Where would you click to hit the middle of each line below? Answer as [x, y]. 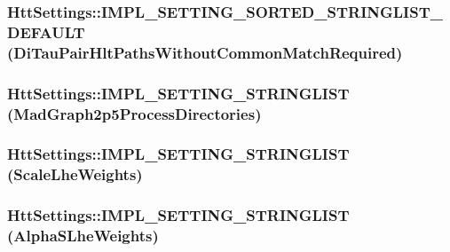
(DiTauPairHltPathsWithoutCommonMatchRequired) [205, 52]
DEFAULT [46, 31]
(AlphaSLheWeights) [83, 236]
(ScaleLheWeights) [75, 174]
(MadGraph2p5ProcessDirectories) [134, 113]
